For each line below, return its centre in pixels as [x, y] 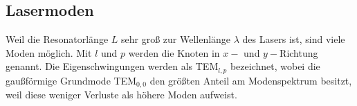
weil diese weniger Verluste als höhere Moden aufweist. [121, 95]
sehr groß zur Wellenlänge [176, 39]
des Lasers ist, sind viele [294, 39]
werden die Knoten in [174, 52]
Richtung [299, 52]
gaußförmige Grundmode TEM [71, 80]
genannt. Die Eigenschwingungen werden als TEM [112, 66]
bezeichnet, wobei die [275, 66]
